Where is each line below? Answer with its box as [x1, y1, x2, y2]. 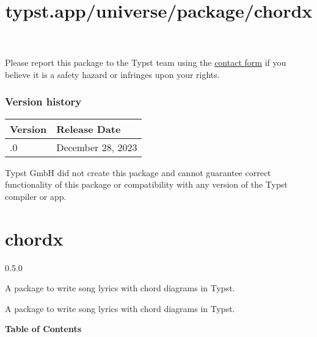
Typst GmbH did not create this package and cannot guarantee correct [5, 166, 271, 179]
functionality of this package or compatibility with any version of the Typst [5, 178, 288, 191]
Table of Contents [5, 322, 82, 335]
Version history [5, 94, 82, 109]
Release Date [56, 121, 121, 136]
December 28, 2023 [56, 140, 137, 154]
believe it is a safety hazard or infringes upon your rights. [5, 68, 220, 80]
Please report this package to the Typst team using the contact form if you [5, 56, 286, 69]
